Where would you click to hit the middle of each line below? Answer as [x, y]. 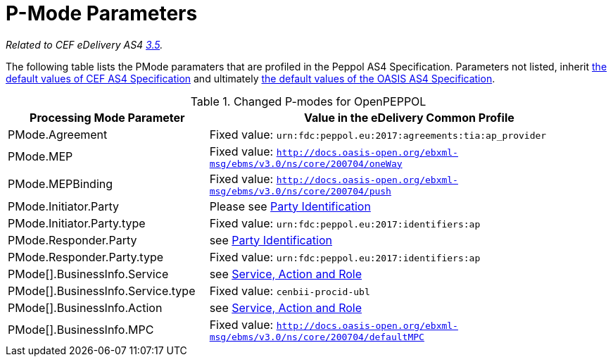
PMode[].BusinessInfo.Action [85, 307]
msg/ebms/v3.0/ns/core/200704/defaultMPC [317, 337]
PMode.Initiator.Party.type [77, 223]
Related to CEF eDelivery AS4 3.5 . [84, 44]
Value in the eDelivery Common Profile [409, 117]
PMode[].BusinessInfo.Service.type [102, 291]
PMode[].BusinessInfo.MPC [81, 330]
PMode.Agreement [58, 134]
